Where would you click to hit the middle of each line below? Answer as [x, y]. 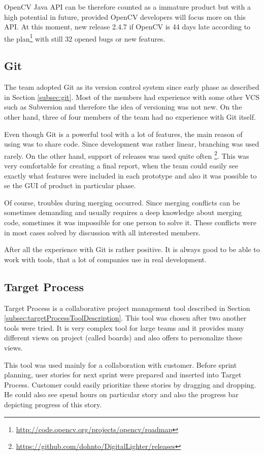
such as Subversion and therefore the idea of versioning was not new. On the [123, 107]
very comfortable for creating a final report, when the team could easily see [121, 166]
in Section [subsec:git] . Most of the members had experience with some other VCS [132, 97]
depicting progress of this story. [53, 404]
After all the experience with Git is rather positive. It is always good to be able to [132, 249]
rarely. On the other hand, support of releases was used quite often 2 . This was [127, 155]
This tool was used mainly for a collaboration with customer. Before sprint [121, 364]
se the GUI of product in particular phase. [70, 185]
